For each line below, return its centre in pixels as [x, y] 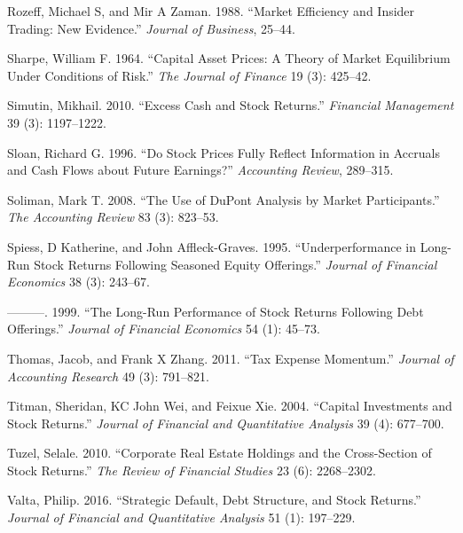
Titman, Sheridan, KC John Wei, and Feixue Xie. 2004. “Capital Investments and [230, 406]
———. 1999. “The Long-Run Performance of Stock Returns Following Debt [216, 311]
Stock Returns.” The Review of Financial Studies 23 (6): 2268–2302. [192, 470]
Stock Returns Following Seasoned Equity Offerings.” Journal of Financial [235, 264]
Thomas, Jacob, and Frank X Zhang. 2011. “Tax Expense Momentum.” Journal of [231, 358]
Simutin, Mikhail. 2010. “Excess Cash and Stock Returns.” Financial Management [231, 105]
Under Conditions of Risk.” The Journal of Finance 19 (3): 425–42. [189, 75]
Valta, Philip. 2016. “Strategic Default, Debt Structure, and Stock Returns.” [214, 500]
